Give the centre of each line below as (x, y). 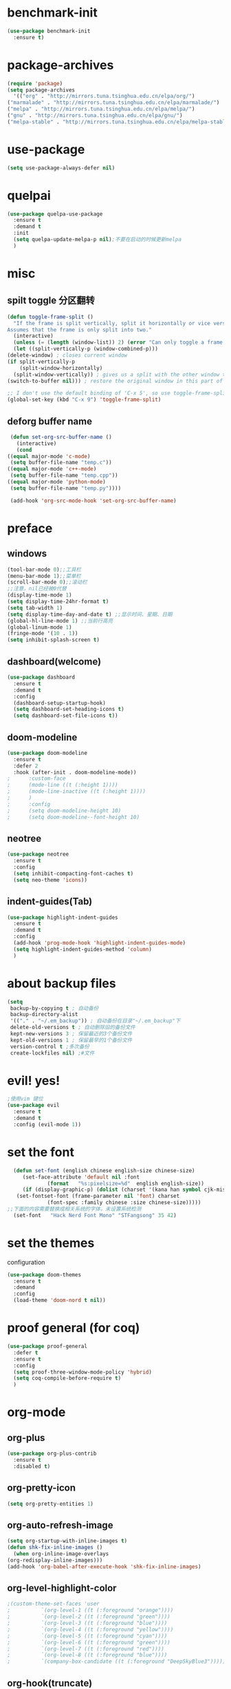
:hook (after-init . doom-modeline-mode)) (75, 772)
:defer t (26, 1353)
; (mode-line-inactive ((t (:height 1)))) (77, 791)
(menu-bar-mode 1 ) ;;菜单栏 (44, 576)
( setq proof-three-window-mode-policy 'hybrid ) (83, 1372)
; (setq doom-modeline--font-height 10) (73, 817)
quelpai (29, 195)
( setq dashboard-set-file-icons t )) (66, 716)
